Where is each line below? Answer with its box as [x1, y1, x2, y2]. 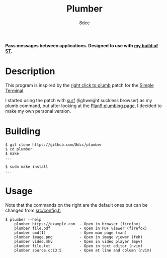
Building [5, 126, 41, 137]
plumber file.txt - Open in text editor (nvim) [14, 243, 143, 248]
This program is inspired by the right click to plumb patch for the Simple [5, 82, 154, 88]
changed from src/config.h [5, 207, 61, 213]
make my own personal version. [5, 108, 71, 114]
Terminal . [5, 88, 25, 94]
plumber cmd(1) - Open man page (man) [14, 230, 127, 235]
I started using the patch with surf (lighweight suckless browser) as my [5, 97, 152, 103]
